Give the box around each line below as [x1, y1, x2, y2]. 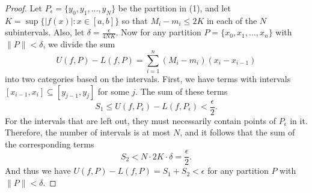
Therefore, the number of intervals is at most [5, 126, 171, 138]
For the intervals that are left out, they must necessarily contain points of [5, 114, 277, 126]
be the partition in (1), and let [118, 2, 231, 14]
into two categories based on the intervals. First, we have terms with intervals [5, 72, 291, 85]
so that [121, 14, 148, 26]
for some [97, 85, 129, 97]
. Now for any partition [115, 26, 201, 38]
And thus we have [5, 164, 71, 177]
